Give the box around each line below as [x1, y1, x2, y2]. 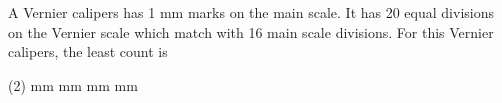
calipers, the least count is [8, 41, 168, 62]
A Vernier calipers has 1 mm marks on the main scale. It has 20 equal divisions [8, 2, 494, 22]
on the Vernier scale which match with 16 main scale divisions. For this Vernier [8, 21, 494, 42]
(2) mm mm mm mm [8, 74, 138, 95]
